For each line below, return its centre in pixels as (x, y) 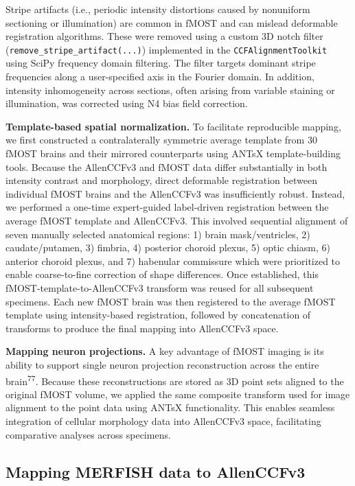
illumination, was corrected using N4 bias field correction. (127, 103)
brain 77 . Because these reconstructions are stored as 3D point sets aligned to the (175, 380)
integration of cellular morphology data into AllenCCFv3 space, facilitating (163, 420)
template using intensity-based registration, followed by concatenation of (158, 315)
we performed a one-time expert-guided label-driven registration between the (167, 207)
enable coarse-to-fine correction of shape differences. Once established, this (162, 274)
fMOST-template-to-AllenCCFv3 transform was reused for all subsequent (160, 287)
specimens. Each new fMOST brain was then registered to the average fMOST (171, 301)
